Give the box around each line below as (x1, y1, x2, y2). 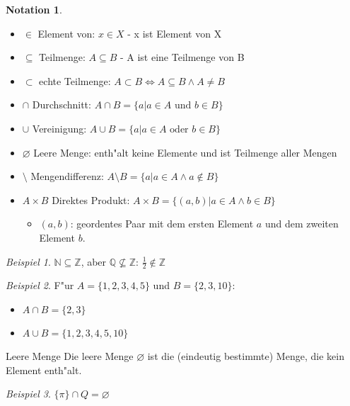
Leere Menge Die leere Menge (6, 348, 134, 363)
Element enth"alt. (6, 362, 82, 377)
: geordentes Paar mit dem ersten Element (70, 216, 254, 231)
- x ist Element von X (127, 26, 222, 40)
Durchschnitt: (32, 97, 91, 112)
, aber (81, 254, 107, 269)
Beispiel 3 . (6, 386, 51, 401)
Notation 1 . (6, 2, 62, 16)
